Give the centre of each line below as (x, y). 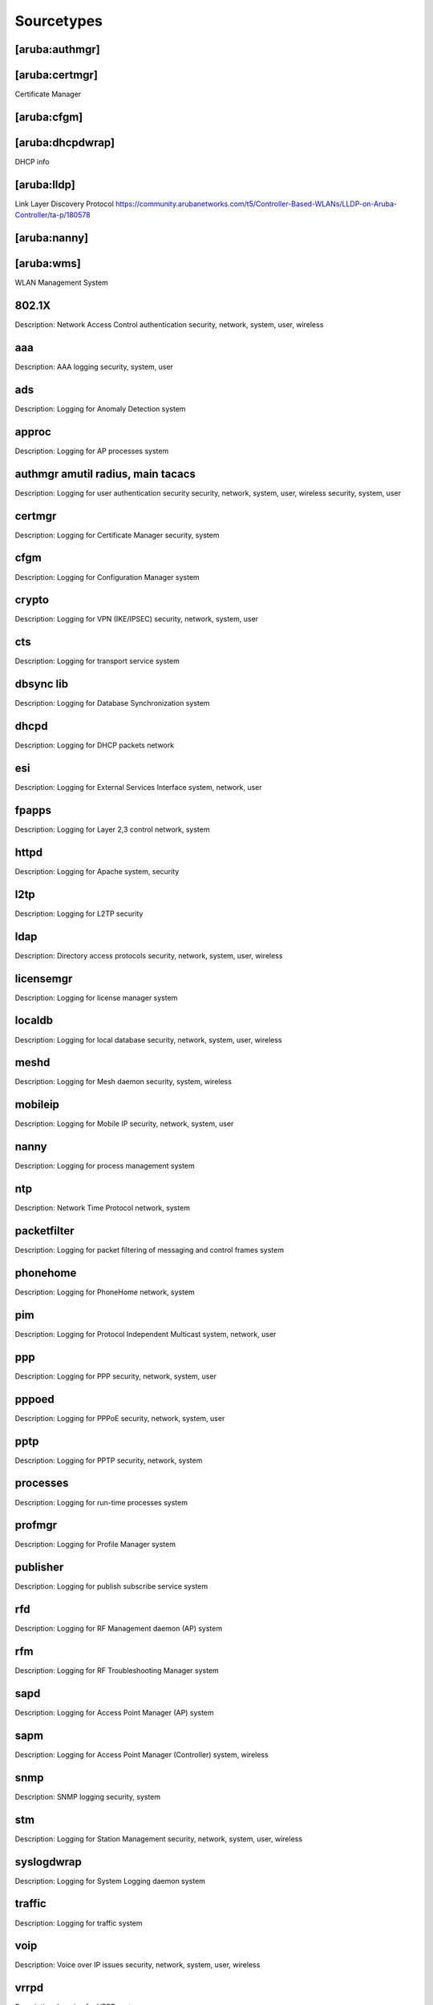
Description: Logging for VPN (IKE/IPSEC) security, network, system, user (137, 619)
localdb (34, 1021)
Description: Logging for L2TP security (79, 913)
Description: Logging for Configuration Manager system (107, 577)
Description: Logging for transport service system (97, 661)
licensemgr (44, 978)
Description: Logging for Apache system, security (97, 871)
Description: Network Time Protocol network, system (103, 1208)
